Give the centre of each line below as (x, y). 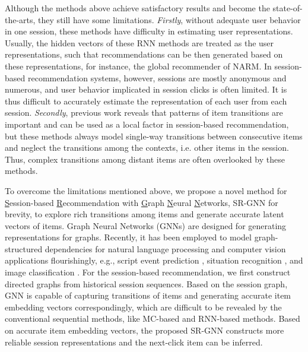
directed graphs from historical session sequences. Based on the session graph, (146, 283)
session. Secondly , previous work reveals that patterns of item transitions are (144, 112)
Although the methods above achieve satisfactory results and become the (137, 8)
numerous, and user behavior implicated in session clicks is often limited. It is (146, 89)
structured (24, 248)
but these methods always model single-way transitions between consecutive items (154, 136)
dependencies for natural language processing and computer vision (165, 248)
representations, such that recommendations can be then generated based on (144, 54)
